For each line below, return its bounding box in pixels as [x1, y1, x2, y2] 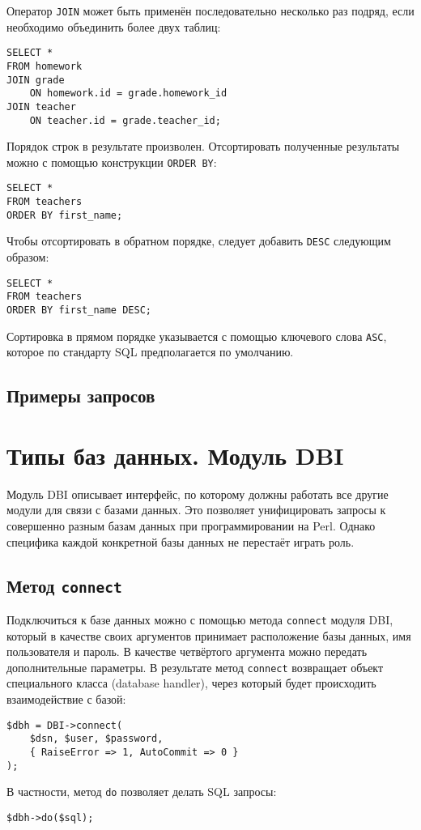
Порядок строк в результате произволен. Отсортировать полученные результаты [6, 138, 400, 155]
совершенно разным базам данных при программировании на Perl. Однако [6, 517, 376, 534]
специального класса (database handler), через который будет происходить [6, 675, 376, 692]
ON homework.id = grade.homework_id [29, 87, 228, 100]
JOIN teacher [6, 100, 76, 113]
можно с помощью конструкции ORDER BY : [6, 153, 217, 170]
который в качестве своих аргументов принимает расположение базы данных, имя [6, 627, 411, 644]
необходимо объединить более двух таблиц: [6, 18, 221, 35]
